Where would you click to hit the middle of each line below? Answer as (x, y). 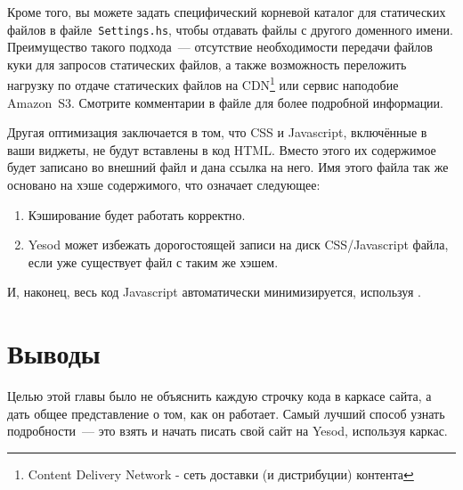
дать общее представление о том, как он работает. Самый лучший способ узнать (226, 413)
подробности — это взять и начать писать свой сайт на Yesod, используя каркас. (227, 431)
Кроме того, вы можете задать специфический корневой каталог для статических (227, 12)
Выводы (54, 353)
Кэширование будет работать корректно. (137, 214)
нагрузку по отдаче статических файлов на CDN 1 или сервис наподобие (203, 84)
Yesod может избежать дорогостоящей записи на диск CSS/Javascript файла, (238, 245)
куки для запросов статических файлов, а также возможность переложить (207, 64)
